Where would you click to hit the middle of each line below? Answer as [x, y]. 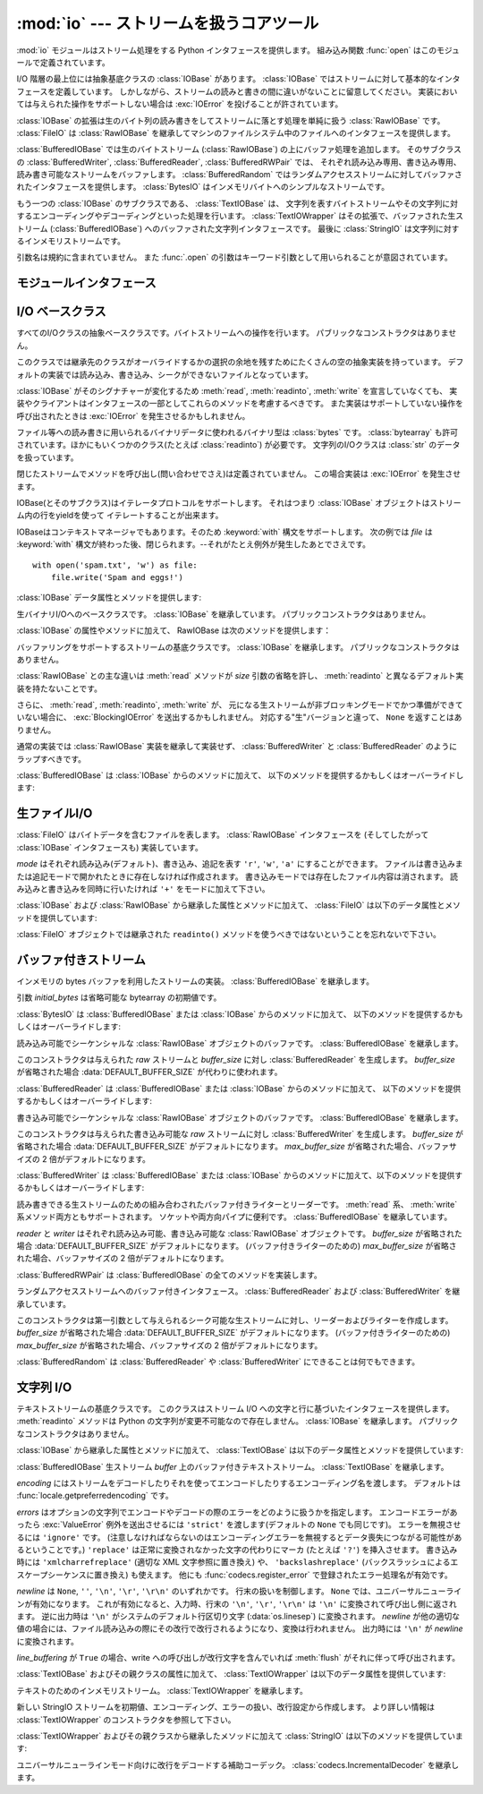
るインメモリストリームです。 [71, 241]
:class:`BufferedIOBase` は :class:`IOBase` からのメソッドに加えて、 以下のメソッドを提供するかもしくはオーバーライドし [240, 775]
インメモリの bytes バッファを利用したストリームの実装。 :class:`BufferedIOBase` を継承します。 [195, 981]
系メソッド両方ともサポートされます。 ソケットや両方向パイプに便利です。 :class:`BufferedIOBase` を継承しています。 [234, 1217]
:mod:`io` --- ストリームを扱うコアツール [168, 23]
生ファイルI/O [55, 813]
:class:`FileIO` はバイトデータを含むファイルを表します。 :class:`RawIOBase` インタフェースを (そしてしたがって [223, 835]
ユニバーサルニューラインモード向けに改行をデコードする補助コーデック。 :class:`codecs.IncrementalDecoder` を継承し [238, 1764]
